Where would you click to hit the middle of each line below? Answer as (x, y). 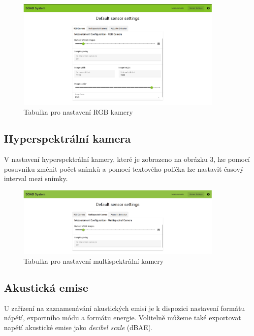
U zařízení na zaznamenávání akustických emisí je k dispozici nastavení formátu (125, 308)
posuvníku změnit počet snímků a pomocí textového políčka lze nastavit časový (124, 168)
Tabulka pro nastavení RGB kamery (78, 112)
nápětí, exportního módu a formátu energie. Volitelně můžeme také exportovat (123, 318)
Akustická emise (46, 287)
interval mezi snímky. (36, 178)
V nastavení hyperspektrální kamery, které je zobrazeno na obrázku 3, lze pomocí (127, 159)
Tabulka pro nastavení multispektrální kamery (94, 260)
